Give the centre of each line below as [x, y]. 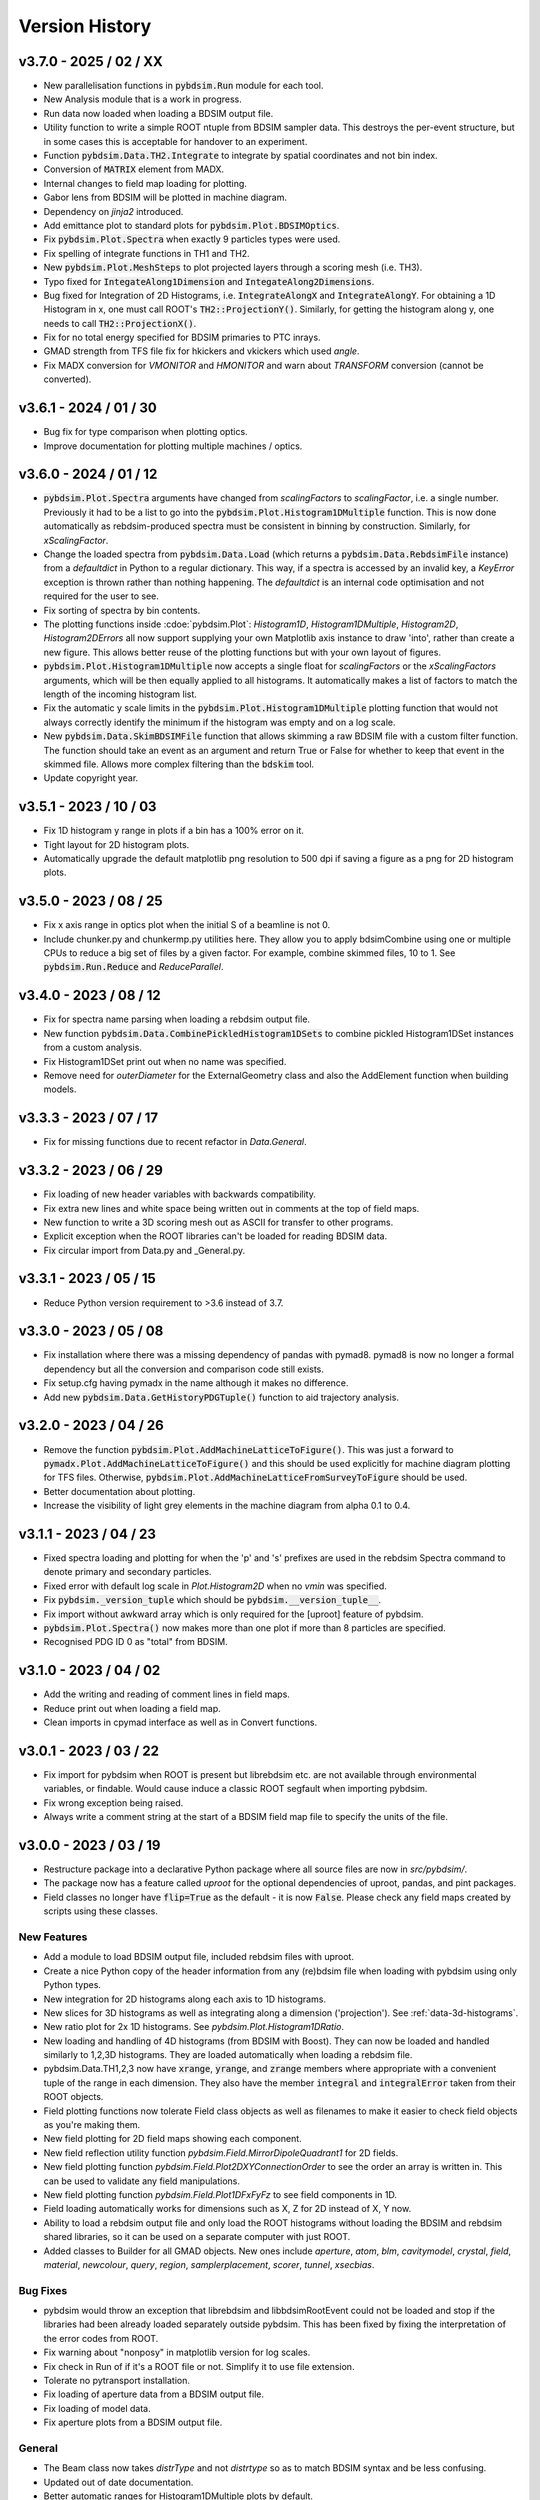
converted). [67, 379]
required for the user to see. [101, 596]
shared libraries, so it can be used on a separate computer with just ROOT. [197, 2237]
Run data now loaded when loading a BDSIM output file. [158, 113]
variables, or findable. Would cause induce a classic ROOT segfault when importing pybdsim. [235, 1789]
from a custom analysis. [92, 1047]
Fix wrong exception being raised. [113, 1802]
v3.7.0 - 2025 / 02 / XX [91, 61]
